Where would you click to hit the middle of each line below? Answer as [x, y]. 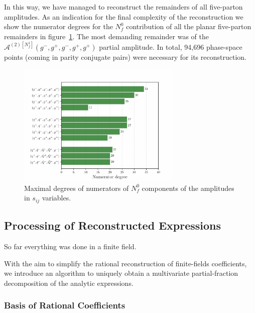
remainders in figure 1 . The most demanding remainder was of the [106, 36]
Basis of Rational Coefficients [65, 305]
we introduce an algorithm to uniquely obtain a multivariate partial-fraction [121, 273]
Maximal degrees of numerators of [77, 188]
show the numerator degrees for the [58, 26]
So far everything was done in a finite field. [70, 246]
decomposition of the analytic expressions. [69, 283]
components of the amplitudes [188, 188]
